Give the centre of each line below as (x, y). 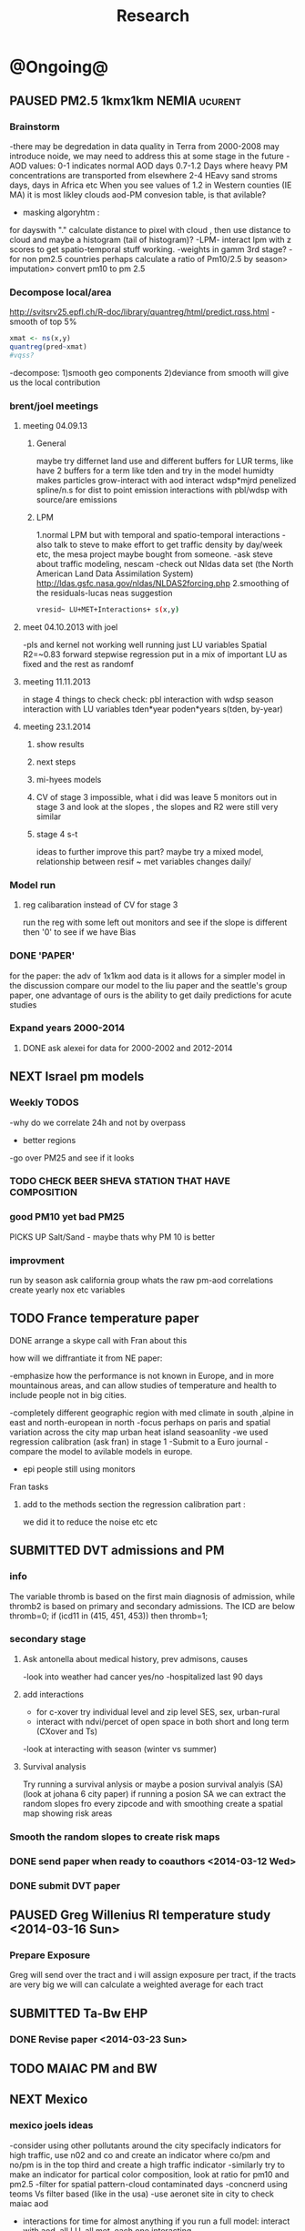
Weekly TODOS (44, 1102)
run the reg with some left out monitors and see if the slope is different (155, 923)
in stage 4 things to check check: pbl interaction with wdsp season (148, 699)
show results (60, 744)
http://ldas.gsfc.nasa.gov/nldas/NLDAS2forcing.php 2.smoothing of (163, 583)
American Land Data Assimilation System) (115, 573)
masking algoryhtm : (61, 212)
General (51, 443)
